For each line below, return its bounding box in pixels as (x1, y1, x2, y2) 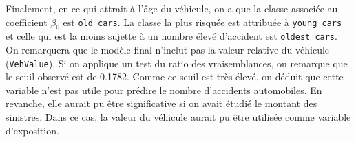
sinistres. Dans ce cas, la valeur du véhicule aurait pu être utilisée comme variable (6, 110, 351, 124)
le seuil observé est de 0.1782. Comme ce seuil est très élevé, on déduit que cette (6, 69, 344, 84)
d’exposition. (6, 123, 59, 137)
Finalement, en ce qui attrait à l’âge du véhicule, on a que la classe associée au (6, 1, 338, 15)
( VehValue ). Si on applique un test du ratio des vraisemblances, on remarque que (6, 56, 348, 70)
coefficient (6, 14, 48, 29)
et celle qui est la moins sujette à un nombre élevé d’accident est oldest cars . (6, 29, 337, 43)
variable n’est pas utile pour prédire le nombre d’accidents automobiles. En (6, 82, 322, 97)
